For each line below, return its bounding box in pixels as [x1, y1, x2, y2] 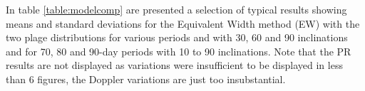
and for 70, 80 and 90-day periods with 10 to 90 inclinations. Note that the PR [6, 43, 351, 58]
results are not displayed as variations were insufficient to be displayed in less [6, 58, 343, 73]
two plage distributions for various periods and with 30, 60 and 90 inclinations [6, 30, 348, 45]
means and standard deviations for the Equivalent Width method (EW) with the [6, 16, 360, 31]
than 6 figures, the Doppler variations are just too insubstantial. [6, 71, 286, 86]
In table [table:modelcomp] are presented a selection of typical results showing [6, 2, 347, 16]
